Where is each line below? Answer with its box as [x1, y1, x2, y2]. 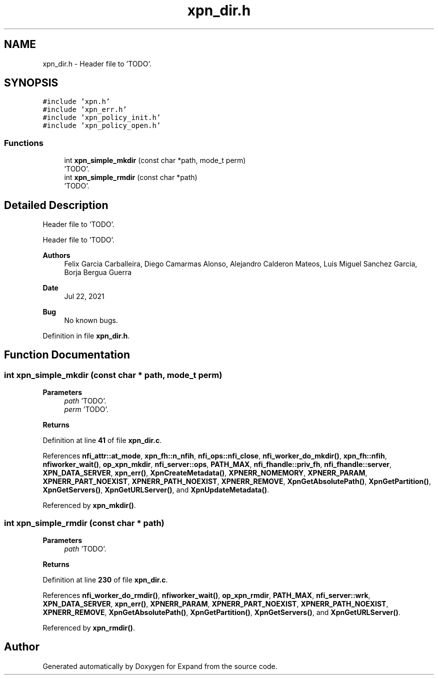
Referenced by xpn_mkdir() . [42, 501, 136, 510]
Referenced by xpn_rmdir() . [42, 623, 135, 632]
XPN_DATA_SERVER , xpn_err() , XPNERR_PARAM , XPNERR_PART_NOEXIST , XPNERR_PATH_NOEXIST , [42, 599, 388, 608]
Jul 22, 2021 [64, 292, 104, 301]
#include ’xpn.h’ [42, 97, 110, 106]
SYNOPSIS [4, 76, 58, 89]
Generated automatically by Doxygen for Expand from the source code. [42, 661, 277, 670]
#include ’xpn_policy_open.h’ [42, 121, 161, 130]
